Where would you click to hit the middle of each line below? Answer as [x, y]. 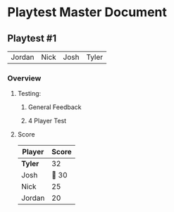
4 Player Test [47, 121]
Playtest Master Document [87, 12]
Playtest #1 [32, 38]
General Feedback [55, 107]
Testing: [29, 94]
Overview [24, 78]
